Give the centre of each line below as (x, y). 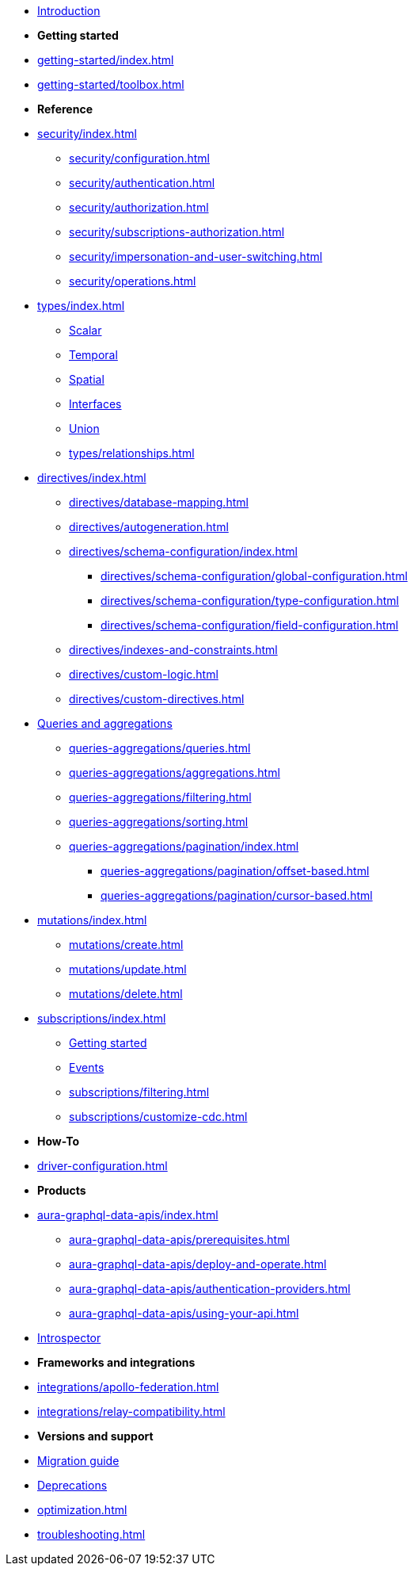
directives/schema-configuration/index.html (183, 551)
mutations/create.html (126, 945)
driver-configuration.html (103, 1166)
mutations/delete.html (126, 994)
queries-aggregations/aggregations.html (175, 773)
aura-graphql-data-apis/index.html (128, 1215)
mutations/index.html (92, 920)
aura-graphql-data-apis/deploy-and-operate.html (198, 1264)
